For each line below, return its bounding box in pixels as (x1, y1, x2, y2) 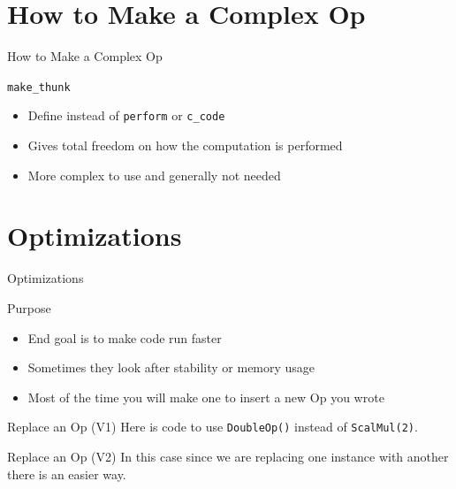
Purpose (7, 298, 51, 317)
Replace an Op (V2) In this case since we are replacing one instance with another (7, 447, 449, 465)
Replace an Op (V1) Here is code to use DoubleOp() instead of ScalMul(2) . (7, 417, 418, 436)
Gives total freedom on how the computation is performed (27, 136, 343, 155)
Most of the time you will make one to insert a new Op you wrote (27, 387, 384, 406)
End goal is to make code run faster (27, 328, 222, 347)
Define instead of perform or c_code (27, 106, 225, 125)
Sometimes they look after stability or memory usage (27, 358, 315, 377)
